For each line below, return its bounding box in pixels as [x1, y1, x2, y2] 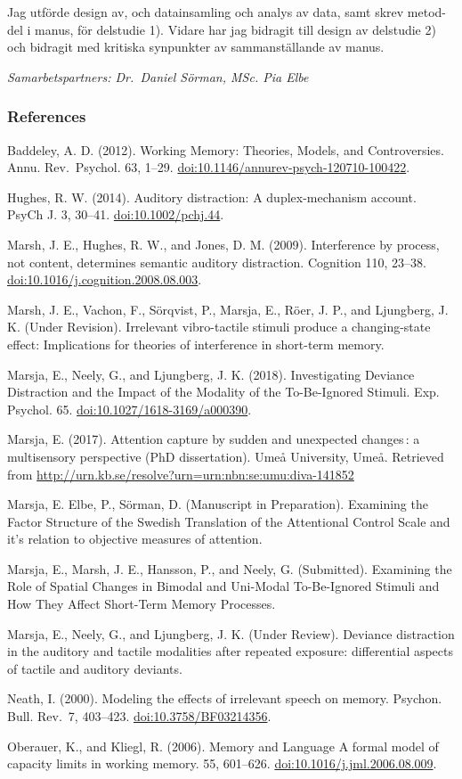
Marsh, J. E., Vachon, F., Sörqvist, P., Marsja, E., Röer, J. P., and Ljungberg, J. [7, 299, 449, 318]
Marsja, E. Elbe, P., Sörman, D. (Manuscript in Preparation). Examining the [7, 495, 428, 513]
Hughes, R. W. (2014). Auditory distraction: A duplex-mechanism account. [7, 187, 417, 206]
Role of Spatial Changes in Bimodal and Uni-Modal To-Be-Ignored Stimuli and [7, 577, 440, 595]
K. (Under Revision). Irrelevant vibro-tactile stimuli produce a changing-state [7, 317, 431, 336]
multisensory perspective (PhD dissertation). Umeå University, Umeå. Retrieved [7, 447, 444, 465]
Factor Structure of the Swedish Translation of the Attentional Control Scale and [7, 512, 450, 530]
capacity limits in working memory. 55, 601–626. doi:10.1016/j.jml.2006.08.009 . [7, 754, 437, 773]
